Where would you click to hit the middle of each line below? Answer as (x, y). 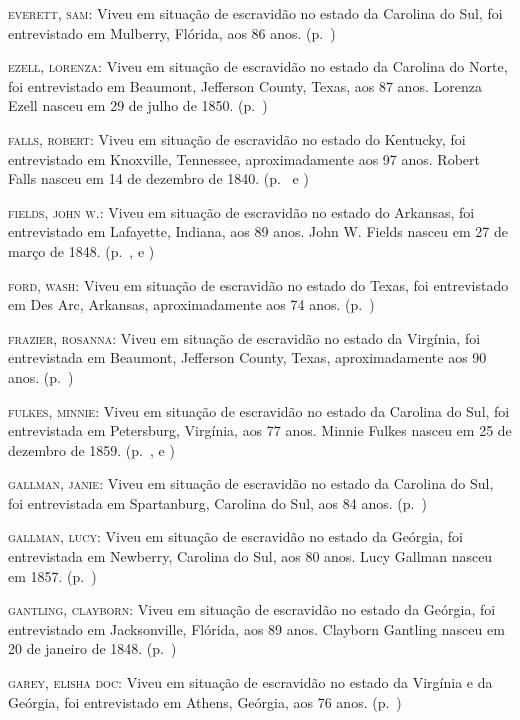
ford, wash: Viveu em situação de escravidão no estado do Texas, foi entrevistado (258, 284)
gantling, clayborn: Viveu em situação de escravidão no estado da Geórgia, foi (252, 609)
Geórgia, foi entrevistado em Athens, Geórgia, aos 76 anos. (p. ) (205, 701)
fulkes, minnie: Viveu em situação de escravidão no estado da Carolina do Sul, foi (259, 410)
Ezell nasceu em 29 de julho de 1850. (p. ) (138, 105)
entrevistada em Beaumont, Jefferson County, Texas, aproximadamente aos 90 (247, 357)
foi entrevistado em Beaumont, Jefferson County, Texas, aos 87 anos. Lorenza (245, 85)
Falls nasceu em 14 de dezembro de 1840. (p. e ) (158, 178)
